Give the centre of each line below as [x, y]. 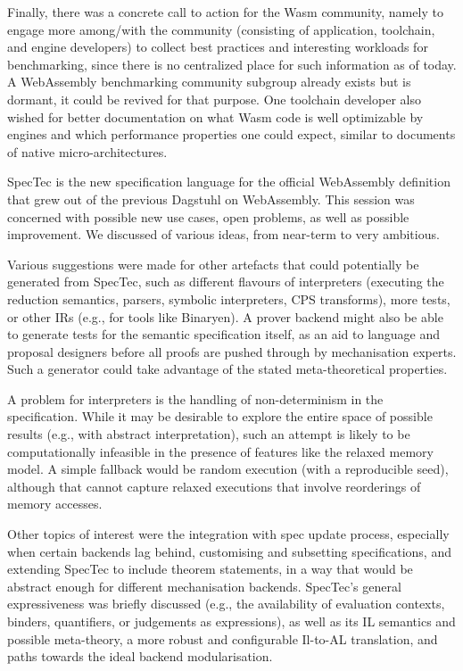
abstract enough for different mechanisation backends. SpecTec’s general [204, 586]
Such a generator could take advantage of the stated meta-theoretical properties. [227, 369]
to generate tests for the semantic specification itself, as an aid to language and [224, 334]
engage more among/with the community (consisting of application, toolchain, [221, 29]
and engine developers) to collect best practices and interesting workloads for [218, 47]
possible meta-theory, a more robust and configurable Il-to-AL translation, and [223, 638]
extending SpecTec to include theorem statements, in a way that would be [210, 569]
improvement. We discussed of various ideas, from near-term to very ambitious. [223, 234]
